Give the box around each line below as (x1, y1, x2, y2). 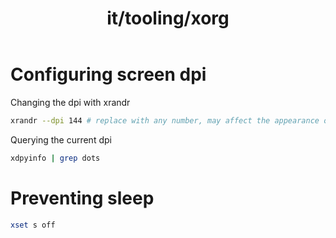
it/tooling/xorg (106, 7, 230, 30)
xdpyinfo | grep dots (10, 153, 101, 163)
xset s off (10, 220, 56, 230)
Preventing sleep (10, 187, 155, 209)
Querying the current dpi (10, 133, 112, 146)
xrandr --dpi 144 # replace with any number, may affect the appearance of (10, 115, 333, 126)
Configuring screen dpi (10, 63, 207, 86)
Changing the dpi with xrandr (10, 96, 131, 108)
